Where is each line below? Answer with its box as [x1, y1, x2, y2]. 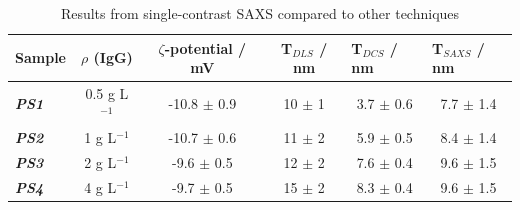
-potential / [164, 37, 247, 58]
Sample [15, 47, 66, 68]
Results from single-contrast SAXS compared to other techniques [60, 3, 460, 23]
